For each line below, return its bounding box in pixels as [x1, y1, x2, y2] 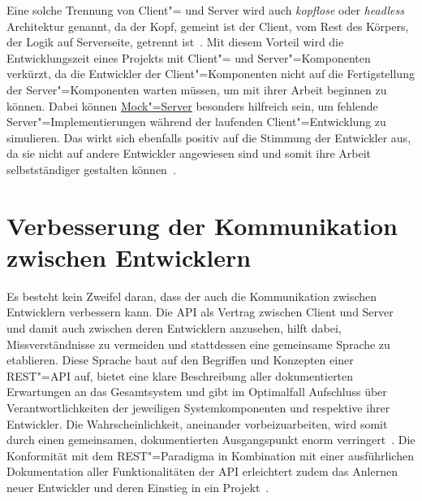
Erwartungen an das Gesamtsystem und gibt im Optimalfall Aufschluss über [6, 383, 387, 400]
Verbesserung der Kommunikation [6, 208, 398, 242]
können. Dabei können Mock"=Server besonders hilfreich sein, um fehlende [6, 97, 378, 114]
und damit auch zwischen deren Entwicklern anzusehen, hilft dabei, [6, 320, 342, 337]
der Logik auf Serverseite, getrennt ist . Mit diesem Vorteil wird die [6, 33, 344, 50]
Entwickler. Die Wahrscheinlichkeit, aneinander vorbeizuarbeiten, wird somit [6, 415, 388, 432]
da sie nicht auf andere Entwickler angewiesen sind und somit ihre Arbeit [6, 145, 372, 162]
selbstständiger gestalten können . [6, 160, 176, 177]
